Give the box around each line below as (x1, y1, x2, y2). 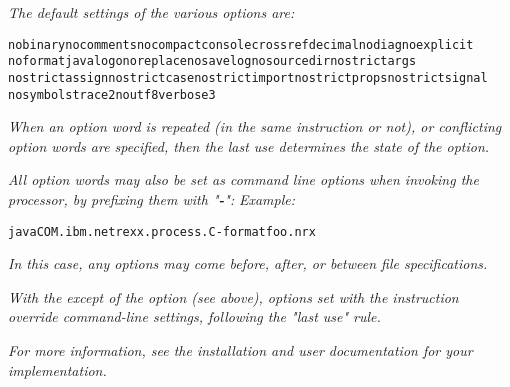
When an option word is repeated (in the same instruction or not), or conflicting (8, 116, 502, 137)
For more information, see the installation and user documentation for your (8, 340, 473, 361)
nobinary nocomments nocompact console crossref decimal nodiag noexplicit (8, 37, 474, 52)
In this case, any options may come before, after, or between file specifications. (8, 253, 488, 274)
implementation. (8, 359, 107, 380)
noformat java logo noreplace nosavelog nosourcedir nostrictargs (8, 54, 417, 69)
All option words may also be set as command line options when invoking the (8, 169, 479, 190)
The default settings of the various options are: (8, 2, 295, 22)
